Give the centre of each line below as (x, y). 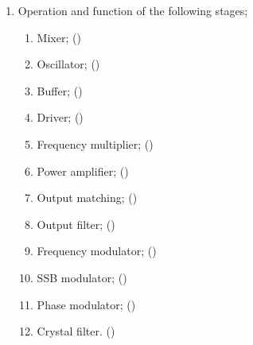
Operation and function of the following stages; (133, 10)
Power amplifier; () (83, 171)
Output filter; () (76, 224)
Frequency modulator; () (97, 251)
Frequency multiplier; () (95, 143)
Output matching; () (87, 198)
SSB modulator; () (82, 277)
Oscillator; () (68, 64)
